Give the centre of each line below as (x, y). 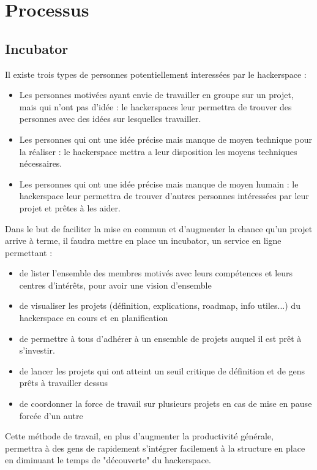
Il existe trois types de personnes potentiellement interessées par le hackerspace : (156, 74)
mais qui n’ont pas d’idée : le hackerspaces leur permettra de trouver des (155, 106)
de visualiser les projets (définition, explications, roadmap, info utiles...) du (160, 305)
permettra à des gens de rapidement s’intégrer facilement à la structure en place (155, 448)
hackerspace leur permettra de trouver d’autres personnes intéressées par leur (164, 196)
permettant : (29, 252)
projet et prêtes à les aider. (70, 207)
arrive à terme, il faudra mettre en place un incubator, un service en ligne (143, 241)
